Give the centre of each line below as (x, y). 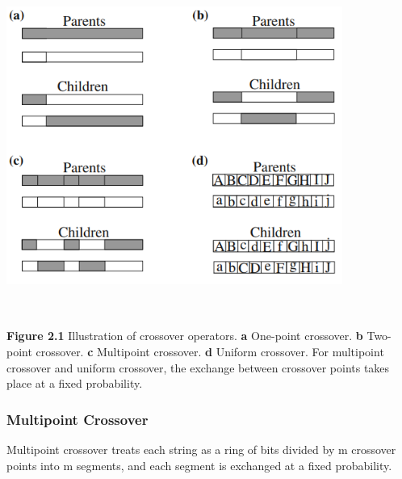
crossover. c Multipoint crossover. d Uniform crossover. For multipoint (210, 351)
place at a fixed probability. (75, 383)
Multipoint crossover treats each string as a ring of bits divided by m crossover (201, 449)
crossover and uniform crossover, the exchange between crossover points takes (198, 367)
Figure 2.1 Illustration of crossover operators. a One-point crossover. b (185, 336)
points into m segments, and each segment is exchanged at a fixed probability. (199, 465)
